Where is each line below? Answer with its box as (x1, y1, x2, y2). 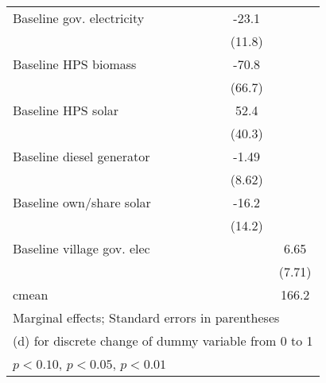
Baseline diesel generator (13, 147, 150, 165)
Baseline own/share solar (13, 193, 151, 211)
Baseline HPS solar (13, 101, 119, 119)
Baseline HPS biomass (13, 55, 137, 73)
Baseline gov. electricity (13, 9, 145, 27)
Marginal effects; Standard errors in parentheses (13, 308, 280, 327)
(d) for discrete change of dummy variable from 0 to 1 (13, 331, 313, 350)
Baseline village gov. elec (13, 239, 150, 257)
